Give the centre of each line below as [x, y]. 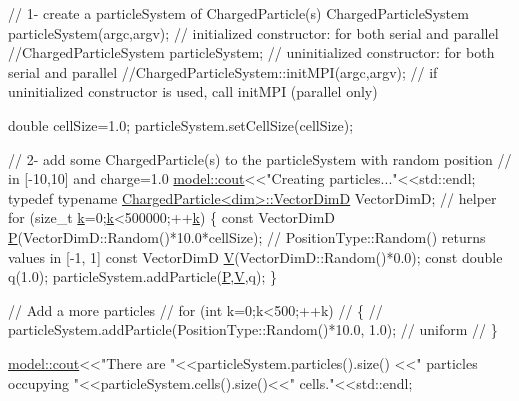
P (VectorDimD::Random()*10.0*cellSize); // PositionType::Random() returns [247, 236]
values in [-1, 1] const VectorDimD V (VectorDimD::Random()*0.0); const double [255, 256]
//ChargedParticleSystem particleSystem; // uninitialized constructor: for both [251, 52]
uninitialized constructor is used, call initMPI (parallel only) [193, 91]
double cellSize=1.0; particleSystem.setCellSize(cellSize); [181, 124]
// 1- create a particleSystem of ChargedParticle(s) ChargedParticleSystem [238, 13]
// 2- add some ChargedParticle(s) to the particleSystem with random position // [260, 158]
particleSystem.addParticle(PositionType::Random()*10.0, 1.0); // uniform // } [253, 329]
